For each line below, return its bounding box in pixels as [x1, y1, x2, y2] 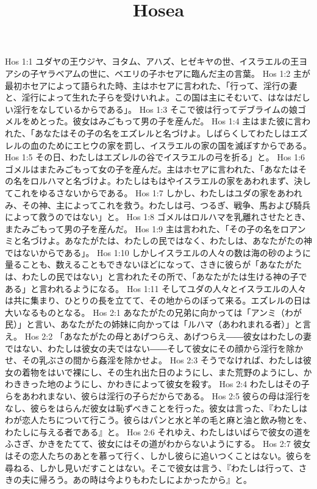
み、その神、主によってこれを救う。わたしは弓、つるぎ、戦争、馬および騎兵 [5, 198, 311, 211]
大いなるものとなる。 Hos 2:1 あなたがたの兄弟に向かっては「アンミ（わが [5, 305, 302, 318]
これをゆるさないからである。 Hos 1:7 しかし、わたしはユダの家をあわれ [13, 186, 302, 199]
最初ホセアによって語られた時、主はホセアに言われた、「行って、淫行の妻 [5, 79, 297, 91]
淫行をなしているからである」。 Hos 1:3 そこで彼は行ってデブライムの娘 [13, 102, 297, 115]
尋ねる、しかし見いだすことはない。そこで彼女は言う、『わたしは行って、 [5, 461, 299, 474]
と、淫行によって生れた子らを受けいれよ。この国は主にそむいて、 [5, 91, 268, 104]
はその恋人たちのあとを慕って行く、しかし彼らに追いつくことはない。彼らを [5, 449, 312, 462]
